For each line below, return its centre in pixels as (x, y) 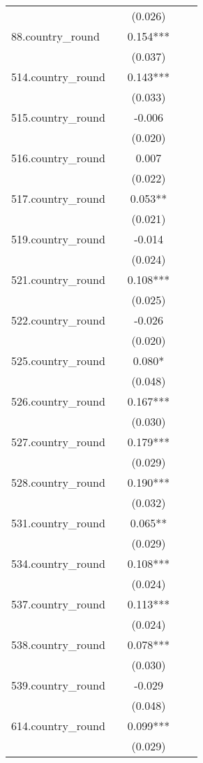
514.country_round (58, 77)
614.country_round (58, 726)
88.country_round (55, 36)
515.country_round (58, 117)
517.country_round (58, 198)
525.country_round (58, 361)
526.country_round (58, 401)
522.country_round (58, 320)
